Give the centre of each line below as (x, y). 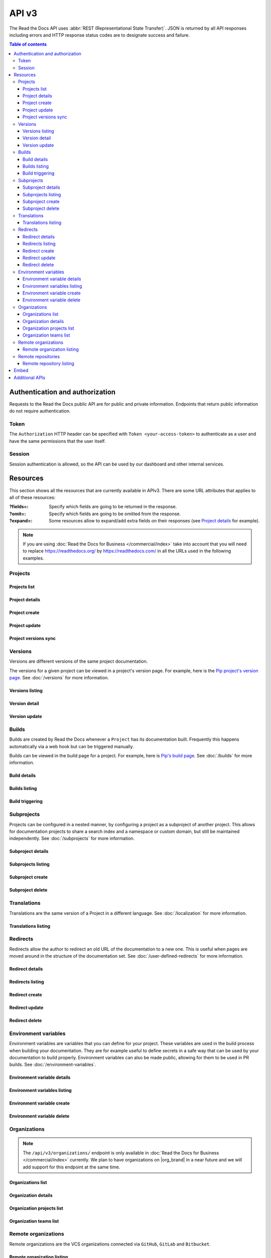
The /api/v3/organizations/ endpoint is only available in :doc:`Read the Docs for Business (121, 1153)
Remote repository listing (49, 363)
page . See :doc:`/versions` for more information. (59, 678)
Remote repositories (39, 356)
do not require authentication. (40, 411)
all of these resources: (32, 497)
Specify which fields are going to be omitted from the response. (115, 514)
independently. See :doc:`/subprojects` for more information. (72, 838)
